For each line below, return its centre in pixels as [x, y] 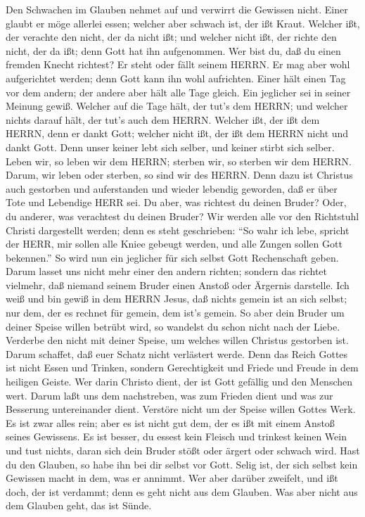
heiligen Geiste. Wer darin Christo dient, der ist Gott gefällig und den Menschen [179, 382]
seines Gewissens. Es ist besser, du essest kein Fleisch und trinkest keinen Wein [176, 436]
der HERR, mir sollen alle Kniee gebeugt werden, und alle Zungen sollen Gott [174, 244]
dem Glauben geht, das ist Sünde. [79, 505]
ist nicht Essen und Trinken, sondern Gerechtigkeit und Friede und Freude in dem [182, 368]
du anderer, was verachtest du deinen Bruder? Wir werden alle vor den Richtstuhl [182, 216]
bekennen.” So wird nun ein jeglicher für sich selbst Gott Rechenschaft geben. [172, 257]
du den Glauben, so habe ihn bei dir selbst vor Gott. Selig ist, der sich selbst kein [182, 464]
